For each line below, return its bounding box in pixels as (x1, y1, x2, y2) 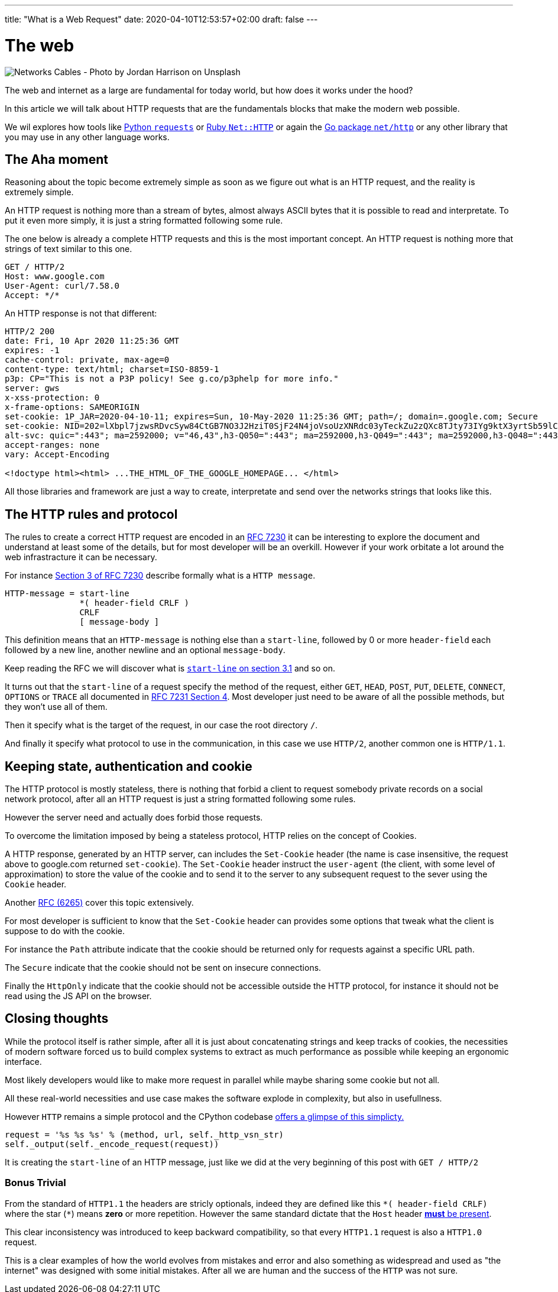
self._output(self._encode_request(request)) (5, 1139, 219, 1149)
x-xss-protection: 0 (5, 393, 100, 403)
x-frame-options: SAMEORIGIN (5, 402, 139, 412)
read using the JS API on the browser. (5, 991, 152, 1002)
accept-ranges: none (5, 440, 100, 450)
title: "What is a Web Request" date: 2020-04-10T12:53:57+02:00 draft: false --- (5, 14, 318, 24)
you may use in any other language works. (5, 131, 170, 142)
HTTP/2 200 (5, 327, 55, 337)
